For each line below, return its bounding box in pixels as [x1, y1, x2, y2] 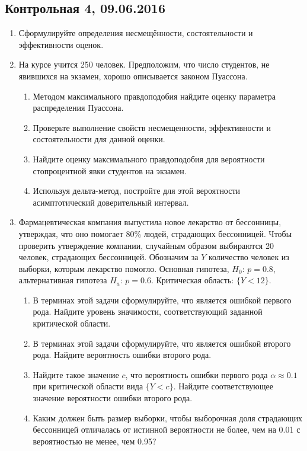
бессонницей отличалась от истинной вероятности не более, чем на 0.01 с [33, 423, 300, 436]
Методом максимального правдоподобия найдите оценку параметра [33, 89, 276, 102]
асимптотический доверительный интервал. [33, 196, 189, 208]
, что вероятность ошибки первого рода [125, 368, 268, 380]
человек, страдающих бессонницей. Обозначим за [18, 251, 199, 263]
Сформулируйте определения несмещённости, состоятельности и [18, 27, 253, 39]
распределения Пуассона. [33, 101, 124, 114]
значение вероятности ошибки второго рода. [33, 392, 193, 404]
